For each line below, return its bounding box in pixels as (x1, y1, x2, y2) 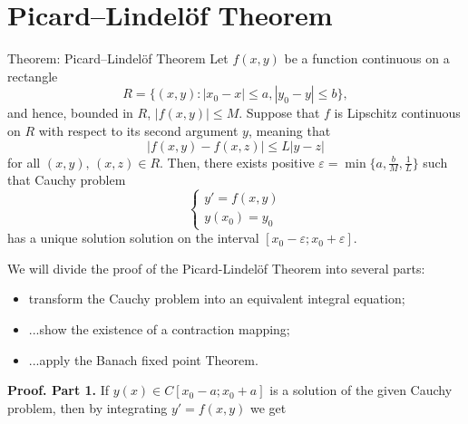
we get (249, 398, 287, 417)
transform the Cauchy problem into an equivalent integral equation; (28, 289, 405, 308)
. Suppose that (239, 103, 320, 122)
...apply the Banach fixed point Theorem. (28, 350, 258, 369)
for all (7, 152, 41, 171)
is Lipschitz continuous (334, 103, 461, 122)
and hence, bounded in (7, 103, 133, 122)
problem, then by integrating (7, 398, 168, 417)
